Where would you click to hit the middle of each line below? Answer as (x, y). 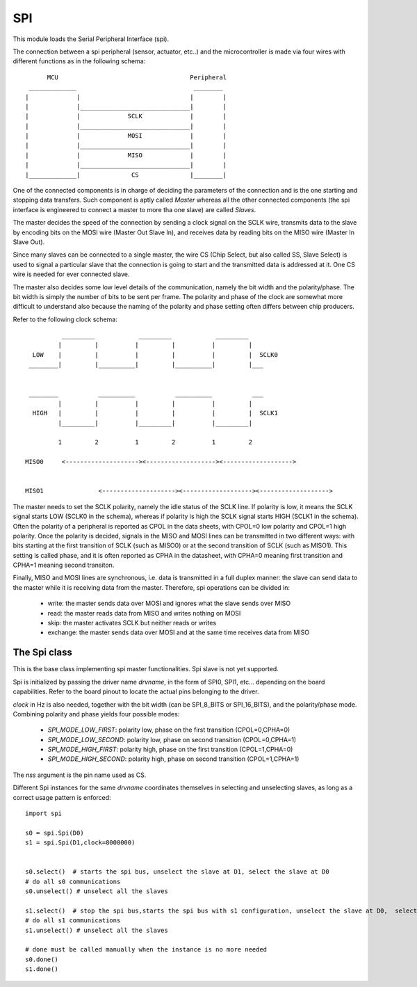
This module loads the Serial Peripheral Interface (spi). (91, 39)
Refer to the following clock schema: (65, 319)
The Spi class (42, 653)
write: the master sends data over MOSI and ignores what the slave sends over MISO (169, 603)
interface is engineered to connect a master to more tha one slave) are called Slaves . (134, 209)
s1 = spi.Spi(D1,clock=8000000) (80, 843)
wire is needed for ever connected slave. (71, 274)
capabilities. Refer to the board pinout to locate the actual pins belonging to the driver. (136, 691)
